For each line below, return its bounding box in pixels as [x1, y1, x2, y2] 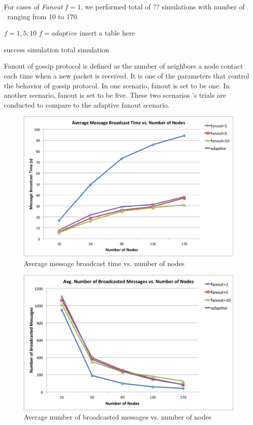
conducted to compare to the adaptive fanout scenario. [4, 99, 169, 110]
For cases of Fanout [4, 1, 63, 11]
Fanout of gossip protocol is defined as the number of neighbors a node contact [4, 61, 243, 71]
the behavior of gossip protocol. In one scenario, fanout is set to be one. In [4, 80, 230, 90]
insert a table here [80, 28, 135, 38]
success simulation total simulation [4, 44, 109, 54]
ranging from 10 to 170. [7, 11, 79, 21]
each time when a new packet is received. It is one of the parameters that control [4, 70, 250, 80]
